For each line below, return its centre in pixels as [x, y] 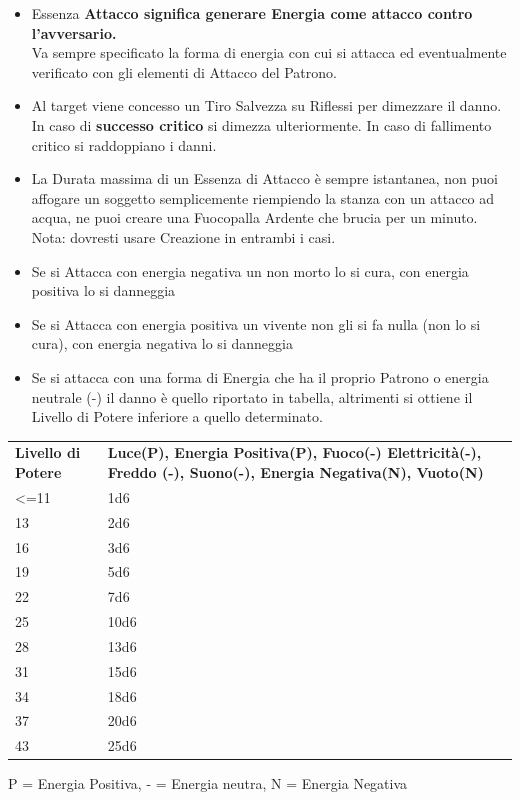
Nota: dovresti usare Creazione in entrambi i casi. [183, 236]
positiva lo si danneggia [103, 290]
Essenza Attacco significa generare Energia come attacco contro [252, 13]
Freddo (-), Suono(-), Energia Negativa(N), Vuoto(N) [295, 472]
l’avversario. [74, 32]
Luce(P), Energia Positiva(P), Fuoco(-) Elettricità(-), [294, 452]
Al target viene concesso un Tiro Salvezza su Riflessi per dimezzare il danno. [266, 105]
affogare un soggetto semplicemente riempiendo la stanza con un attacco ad [263, 197]
